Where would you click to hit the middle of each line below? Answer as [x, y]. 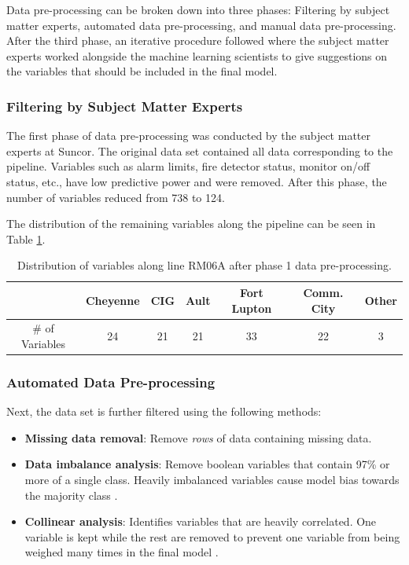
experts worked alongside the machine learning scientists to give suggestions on [197, 55]
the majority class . [71, 495]
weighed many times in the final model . [122, 552]
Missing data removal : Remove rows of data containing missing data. [198, 437]
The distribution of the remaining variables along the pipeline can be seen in [191, 224]
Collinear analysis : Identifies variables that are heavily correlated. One [201, 521]
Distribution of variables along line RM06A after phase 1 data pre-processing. [204, 265]
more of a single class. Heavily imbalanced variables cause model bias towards [212, 480]
